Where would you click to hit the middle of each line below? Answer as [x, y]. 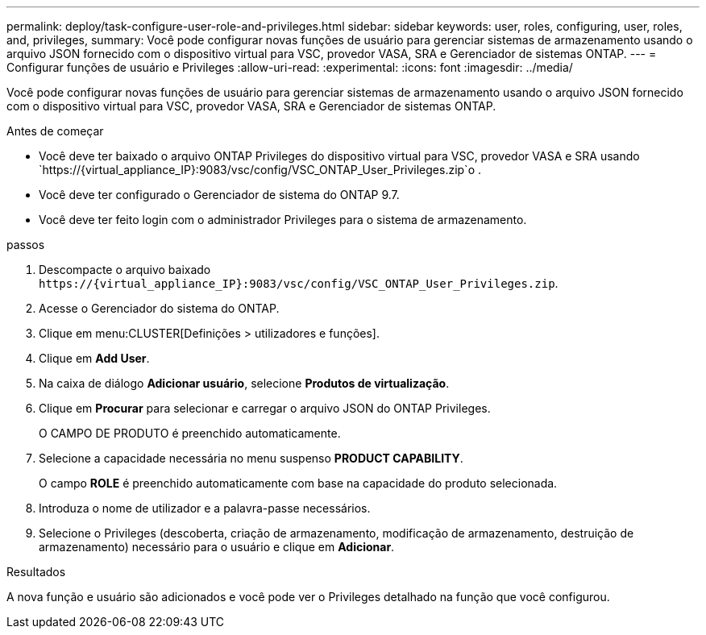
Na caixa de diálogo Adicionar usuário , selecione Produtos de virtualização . [244, 383]
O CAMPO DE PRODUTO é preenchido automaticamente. [190, 433]
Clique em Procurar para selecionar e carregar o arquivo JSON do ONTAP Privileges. [265, 408]
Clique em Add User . [94, 358]
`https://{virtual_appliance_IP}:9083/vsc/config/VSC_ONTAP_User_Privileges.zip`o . [260, 170]
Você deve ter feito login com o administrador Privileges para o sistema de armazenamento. [283, 220]
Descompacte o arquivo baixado [125, 270]
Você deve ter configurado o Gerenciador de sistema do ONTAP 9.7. [219, 195]
